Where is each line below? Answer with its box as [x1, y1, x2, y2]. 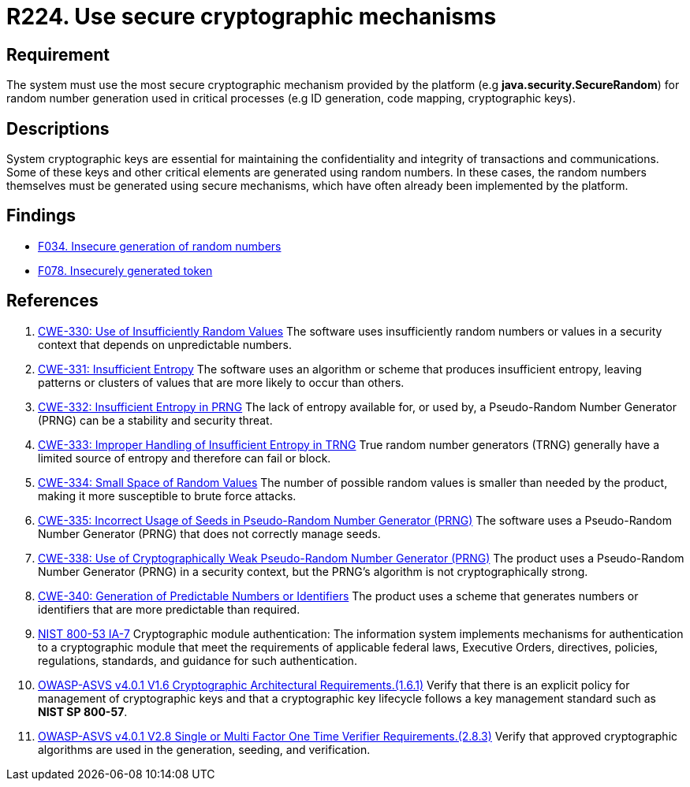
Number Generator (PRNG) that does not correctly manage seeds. [38, 526, 381, 540]
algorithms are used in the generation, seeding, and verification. [38, 742, 371, 756]
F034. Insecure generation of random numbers [38, 239, 282, 253]
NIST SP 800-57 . [38, 704, 128, 718]
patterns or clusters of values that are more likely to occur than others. [38, 375, 405, 389]
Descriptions [6, 118, 110, 139]
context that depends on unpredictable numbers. [38, 337, 292, 351]
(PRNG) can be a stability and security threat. [38, 413, 273, 427]
